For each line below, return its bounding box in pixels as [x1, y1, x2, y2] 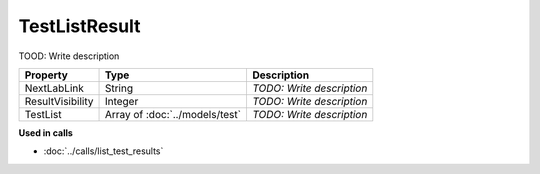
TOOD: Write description [18, 50, 120, 62]
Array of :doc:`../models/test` [104, 107, 242, 121]
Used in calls [18, 126, 74, 139]
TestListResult [18, 15, 141, 37]
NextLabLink [24, 81, 85, 95]
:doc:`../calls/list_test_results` [43, 145, 164, 157]
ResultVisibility [24, 94, 94, 108]
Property [24, 68, 69, 82]
